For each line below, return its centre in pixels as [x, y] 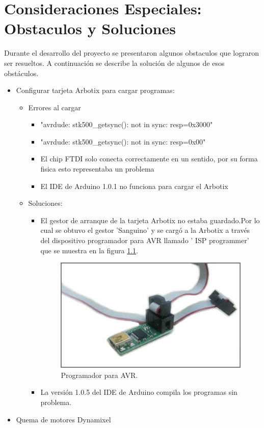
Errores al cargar [55, 107]
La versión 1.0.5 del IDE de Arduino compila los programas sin [139, 392]
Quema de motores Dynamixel [63, 419]
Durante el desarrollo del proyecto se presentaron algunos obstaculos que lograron [131, 53]
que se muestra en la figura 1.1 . [89, 250]
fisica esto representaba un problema [97, 169]
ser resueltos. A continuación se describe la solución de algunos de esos [114, 63]
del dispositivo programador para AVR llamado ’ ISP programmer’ [145, 240]
